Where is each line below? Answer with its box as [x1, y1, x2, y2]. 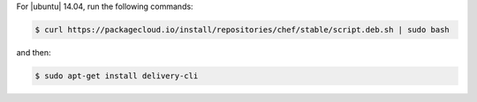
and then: [16, 47, 51, 57]
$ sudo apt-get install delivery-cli [34, 70, 199, 81]
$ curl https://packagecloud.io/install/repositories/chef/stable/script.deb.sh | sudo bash [34, 25, 450, 34]
